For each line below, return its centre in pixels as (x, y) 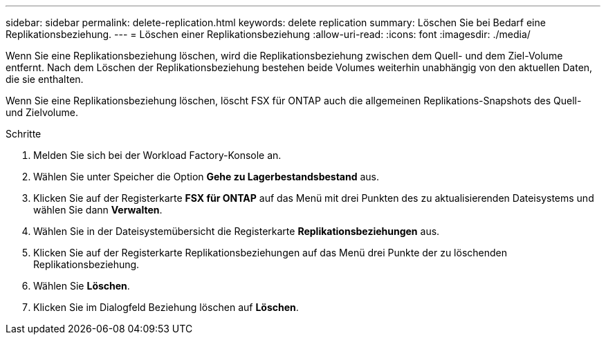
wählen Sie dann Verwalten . (98, 210)
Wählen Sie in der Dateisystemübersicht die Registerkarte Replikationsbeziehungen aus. (237, 231)
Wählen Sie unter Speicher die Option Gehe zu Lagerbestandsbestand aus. (206, 177)
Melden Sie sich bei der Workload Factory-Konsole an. (157, 155)
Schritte (24, 134)
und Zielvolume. (42, 112)
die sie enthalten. (45, 79)
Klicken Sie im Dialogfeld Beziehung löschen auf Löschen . (166, 307)
